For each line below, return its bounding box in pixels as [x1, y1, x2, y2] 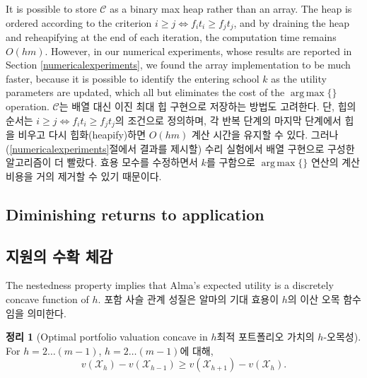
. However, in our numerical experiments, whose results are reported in [45, 43, 352, 58]
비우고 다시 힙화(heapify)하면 [18, 127, 146, 142]
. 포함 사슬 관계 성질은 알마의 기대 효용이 [98, 292, 279, 307]
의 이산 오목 [287, 292, 340, 307]
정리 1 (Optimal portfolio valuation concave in [6, 329, 208, 344]
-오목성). [323, 329, 361, 344]
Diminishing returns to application [6, 203, 264, 225]
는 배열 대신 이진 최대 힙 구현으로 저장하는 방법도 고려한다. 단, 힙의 [59, 99, 356, 114]
